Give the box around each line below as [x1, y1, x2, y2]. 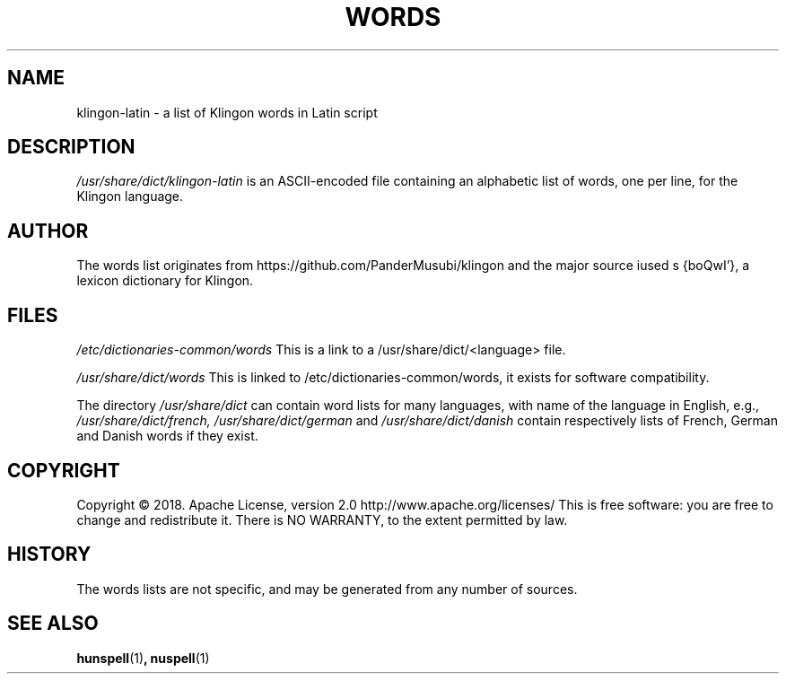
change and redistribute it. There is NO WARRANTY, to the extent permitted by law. [76, 511, 568, 528]
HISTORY [7, 543, 92, 566]
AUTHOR [7, 219, 89, 242]
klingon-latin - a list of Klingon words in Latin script [76, 104, 378, 120]
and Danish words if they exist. [76, 428, 258, 444]
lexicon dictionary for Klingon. [76, 273, 254, 289]
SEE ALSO [7, 612, 99, 635]
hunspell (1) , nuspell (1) [76, 650, 210, 666]
